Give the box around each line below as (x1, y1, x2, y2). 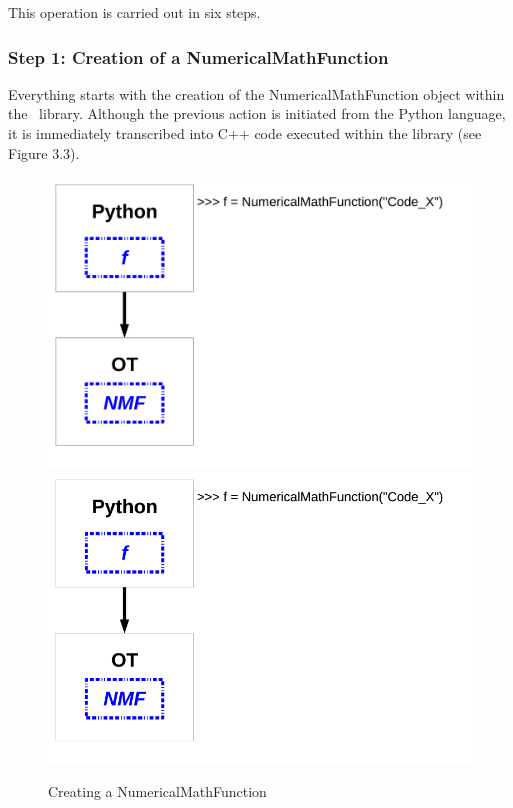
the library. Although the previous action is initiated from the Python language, (8, 103, 506, 124)
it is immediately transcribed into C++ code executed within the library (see (8, 123, 482, 143)
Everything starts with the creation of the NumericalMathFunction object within (8, 83, 505, 104)
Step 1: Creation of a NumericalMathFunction (8, 44, 389, 69)
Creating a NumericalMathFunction (48, 781, 267, 802)
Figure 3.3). (8, 142, 80, 163)
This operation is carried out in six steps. (8, 2, 261, 22)
